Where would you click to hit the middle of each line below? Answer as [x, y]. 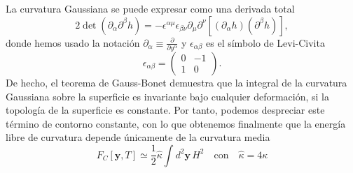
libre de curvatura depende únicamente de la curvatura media [138, 137]
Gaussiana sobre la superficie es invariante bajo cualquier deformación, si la [167, 96]
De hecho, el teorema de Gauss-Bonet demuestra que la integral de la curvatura [176, 82]
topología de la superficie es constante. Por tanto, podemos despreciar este [165, 110]
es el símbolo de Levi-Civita [265, 42]
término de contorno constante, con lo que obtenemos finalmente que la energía [176, 123]
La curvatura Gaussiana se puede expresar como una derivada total [150, 8]
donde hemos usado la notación [73, 42]
